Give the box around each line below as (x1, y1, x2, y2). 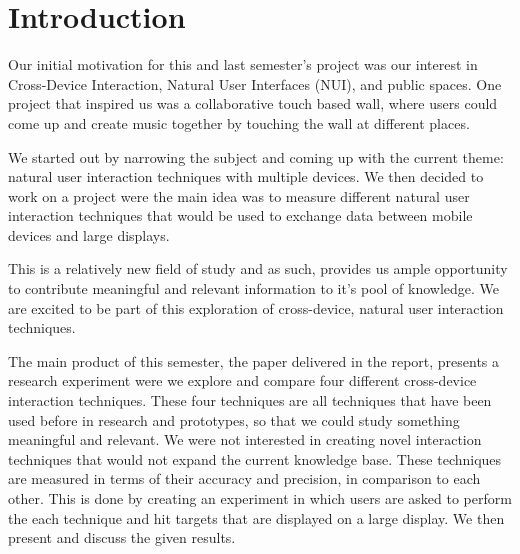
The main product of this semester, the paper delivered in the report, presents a (8, 350, 500, 371)
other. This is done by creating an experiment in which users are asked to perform (8, 488, 512, 508)
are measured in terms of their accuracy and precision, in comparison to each (8, 468, 481, 489)
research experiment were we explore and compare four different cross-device (8, 370, 477, 391)
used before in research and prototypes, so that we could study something (8, 409, 460, 430)
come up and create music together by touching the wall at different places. (8, 112, 470, 133)
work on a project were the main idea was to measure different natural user (8, 185, 470, 206)
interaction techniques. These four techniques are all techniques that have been (8, 390, 492, 411)
